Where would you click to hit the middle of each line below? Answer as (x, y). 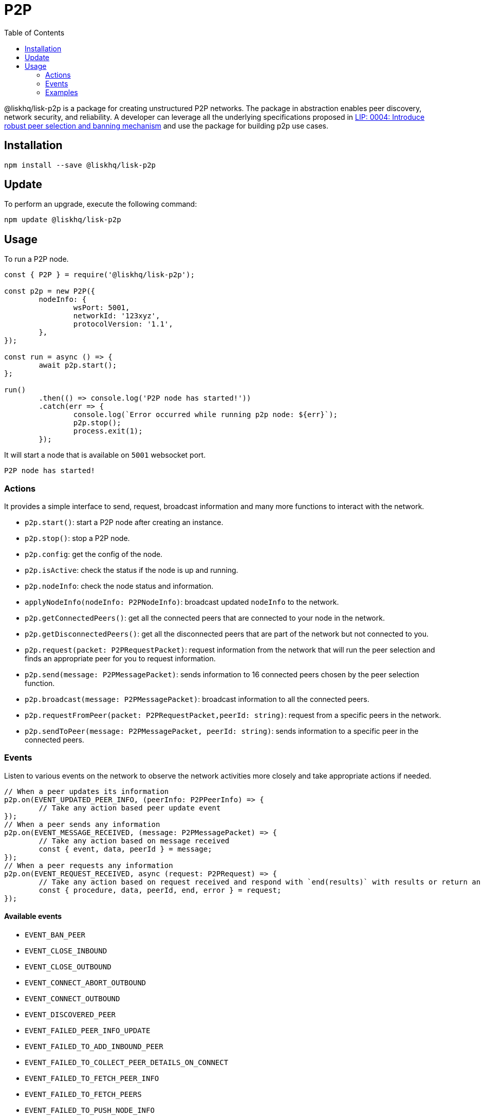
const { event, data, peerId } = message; (125, 849)
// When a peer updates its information (87, 791)
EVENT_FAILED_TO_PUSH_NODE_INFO (90, 1110)
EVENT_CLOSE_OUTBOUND (68, 967)
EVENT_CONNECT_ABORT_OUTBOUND (86, 983)
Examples (62, 92)
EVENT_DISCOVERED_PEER (70, 1015)
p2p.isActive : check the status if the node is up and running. (132, 570)
